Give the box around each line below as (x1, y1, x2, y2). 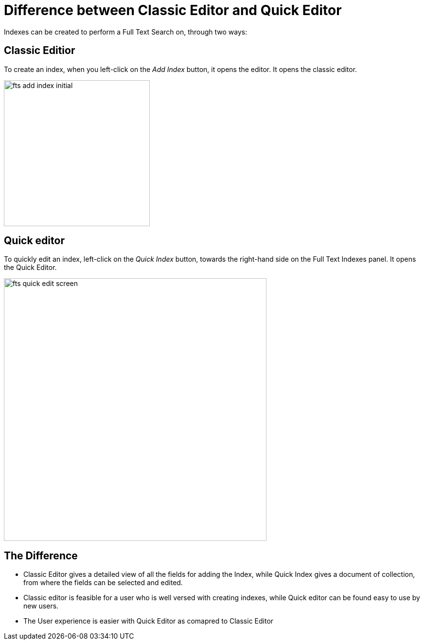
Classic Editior (4, 44, 75, 57)
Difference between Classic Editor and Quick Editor (4, 2, 342, 18)
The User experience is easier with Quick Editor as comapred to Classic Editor (23, 617, 274, 626)
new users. (23, 602, 59, 610)
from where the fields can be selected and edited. (23, 578, 183, 587)
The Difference (4, 549, 78, 562)
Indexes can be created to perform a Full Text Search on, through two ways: (4, 27, 247, 36)
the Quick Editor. (4, 263, 57, 272)
